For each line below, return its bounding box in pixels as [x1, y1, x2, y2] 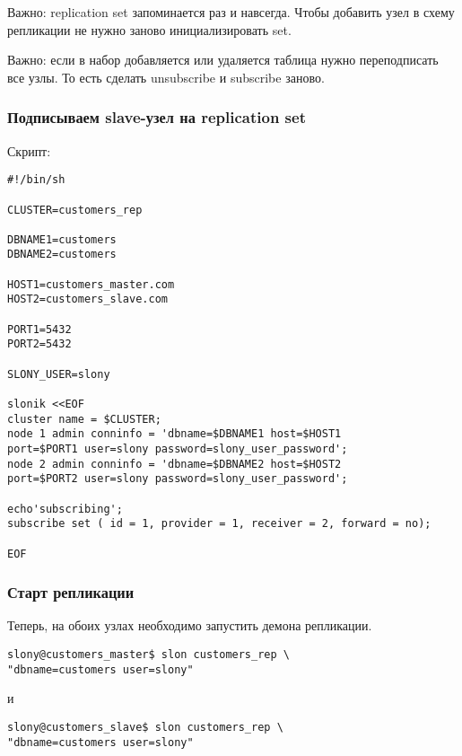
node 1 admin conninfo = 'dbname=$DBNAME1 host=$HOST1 [7, 427, 342, 441]
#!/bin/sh [7, 173, 65, 187]
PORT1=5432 [7, 322, 72, 336]
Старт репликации [7, 581, 135, 603]
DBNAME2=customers [7, 248, 117, 261]
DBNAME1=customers [7, 233, 117, 246]
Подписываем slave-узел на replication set [7, 106, 306, 128]
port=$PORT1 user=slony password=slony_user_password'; [7, 443, 348, 455]
